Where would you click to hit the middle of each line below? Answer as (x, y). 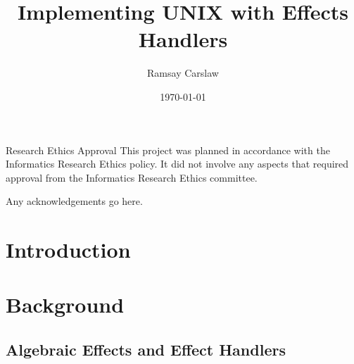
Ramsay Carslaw (183, 73)
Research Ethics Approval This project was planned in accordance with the (168, 150)
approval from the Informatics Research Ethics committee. (132, 177)
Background (65, 305)
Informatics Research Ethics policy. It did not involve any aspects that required (177, 164)
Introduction (68, 250)
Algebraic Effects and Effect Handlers (146, 350)
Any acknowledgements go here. (74, 201)
